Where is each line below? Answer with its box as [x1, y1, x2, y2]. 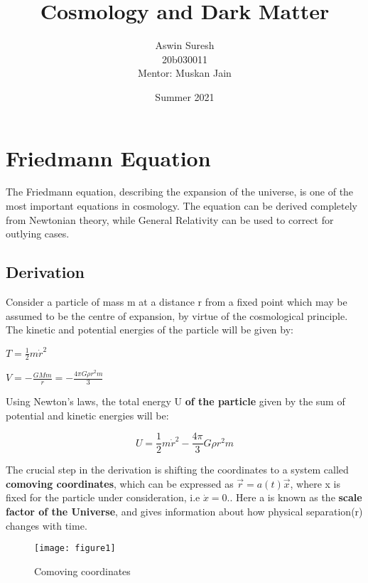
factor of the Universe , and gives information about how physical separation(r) [6, 504, 363, 519]
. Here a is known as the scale [229, 490, 362, 505]
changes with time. [6, 518, 87, 533]
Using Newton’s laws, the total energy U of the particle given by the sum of [6, 394, 345, 409]
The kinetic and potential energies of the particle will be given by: [6, 322, 293, 337]
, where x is [290, 476, 341, 491]
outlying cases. [6, 226, 70, 241]
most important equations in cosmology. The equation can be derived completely [6, 198, 357, 213]
